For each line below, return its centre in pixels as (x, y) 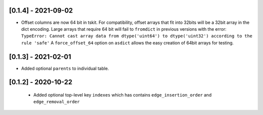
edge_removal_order (56, 102)
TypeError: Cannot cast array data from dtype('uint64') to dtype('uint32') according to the (137, 36)
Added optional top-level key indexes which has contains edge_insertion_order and (122, 95)
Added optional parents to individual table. (65, 68)
